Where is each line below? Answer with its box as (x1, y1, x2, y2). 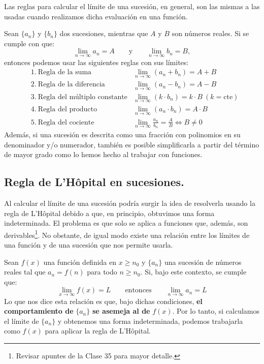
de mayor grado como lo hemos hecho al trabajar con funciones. (4, 149, 203, 160)
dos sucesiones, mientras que (59, 28, 148, 39)
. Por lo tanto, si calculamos (172, 306, 260, 316)
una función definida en (43, 256, 117, 267)
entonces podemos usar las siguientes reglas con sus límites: (4, 56, 189, 67)
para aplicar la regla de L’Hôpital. (45, 325, 151, 336)
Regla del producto (38, 105, 97, 113)
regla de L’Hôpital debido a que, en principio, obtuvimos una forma (4, 207, 215, 218)
